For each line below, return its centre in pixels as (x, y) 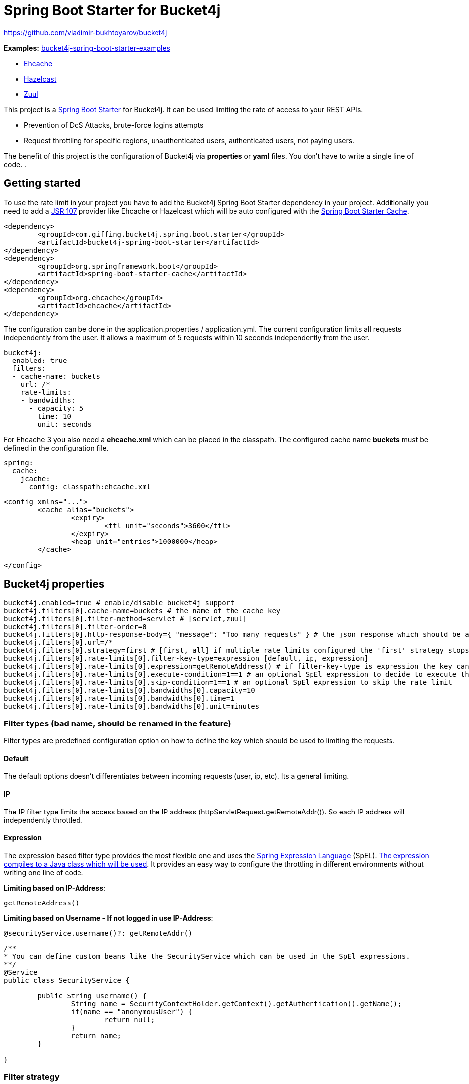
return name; (96, 1036)
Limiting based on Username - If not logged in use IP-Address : (109, 918)
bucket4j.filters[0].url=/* (59, 643)
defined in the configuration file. (56, 448)
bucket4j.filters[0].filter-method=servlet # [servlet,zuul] (125, 619)
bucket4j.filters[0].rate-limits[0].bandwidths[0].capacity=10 (130, 690)
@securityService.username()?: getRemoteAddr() (98, 933)
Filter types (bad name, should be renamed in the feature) (117, 723)
